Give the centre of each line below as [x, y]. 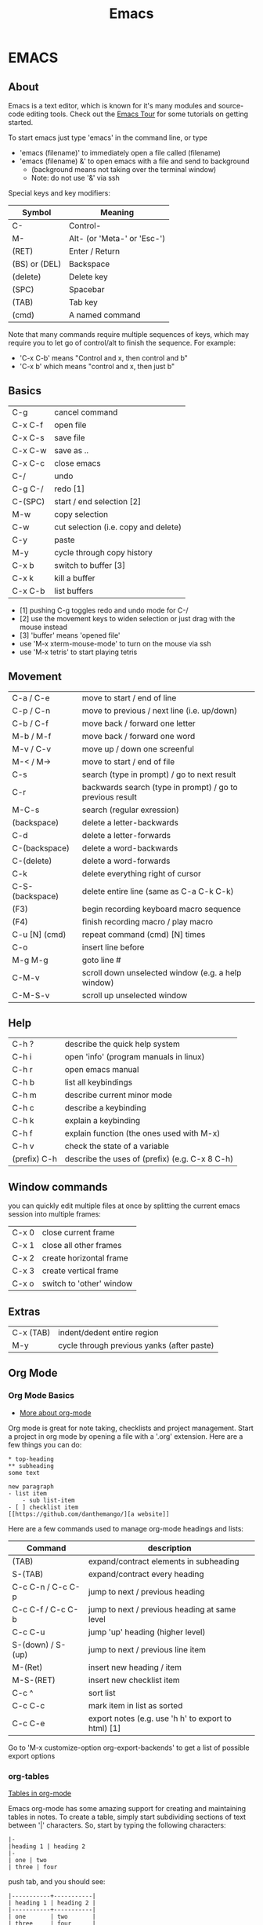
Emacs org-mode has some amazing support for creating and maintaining [127, 1809]
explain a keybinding [103, 1121]
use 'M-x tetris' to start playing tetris [78, 652]
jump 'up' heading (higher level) [147, 1632]
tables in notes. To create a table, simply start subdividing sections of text [127, 1817]
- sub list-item [49, 1500]
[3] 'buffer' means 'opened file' [70, 635]
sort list [102, 1693]
